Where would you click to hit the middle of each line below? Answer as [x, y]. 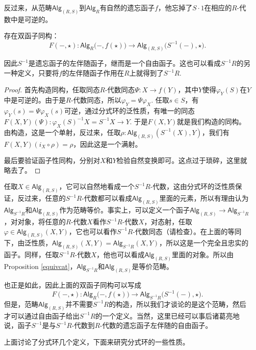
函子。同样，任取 [31, 255]
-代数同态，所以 [96, 100]
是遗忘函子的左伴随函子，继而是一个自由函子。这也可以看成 [124, 63]
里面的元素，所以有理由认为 [204, 198]
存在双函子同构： [31, 36]
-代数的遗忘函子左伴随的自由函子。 [156, 325]
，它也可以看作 [93, 231]
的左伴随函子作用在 [93, 73]
